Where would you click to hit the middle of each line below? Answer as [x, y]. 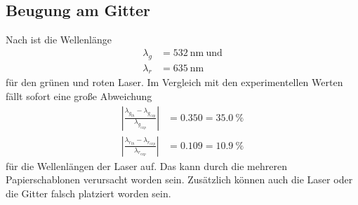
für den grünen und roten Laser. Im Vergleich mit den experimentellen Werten [174, 82]
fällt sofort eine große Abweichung [79, 96]
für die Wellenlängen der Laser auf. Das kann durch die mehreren [146, 165]
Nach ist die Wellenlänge [59, 40]
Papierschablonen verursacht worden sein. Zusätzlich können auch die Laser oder [179, 179]
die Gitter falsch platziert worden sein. [88, 193]
